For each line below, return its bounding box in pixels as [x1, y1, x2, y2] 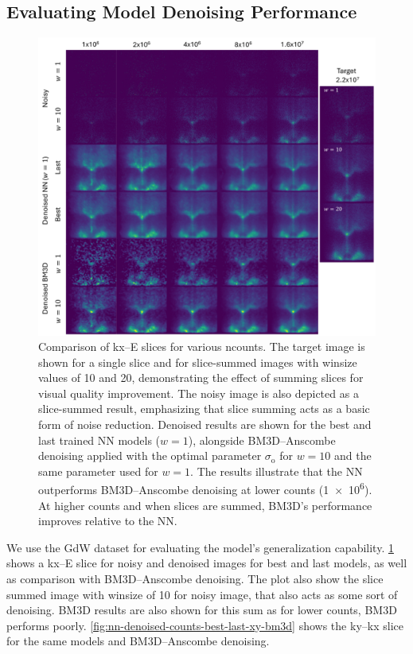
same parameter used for [38, 462, 158, 479]
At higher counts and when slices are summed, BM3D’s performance [38, 496, 372, 513]
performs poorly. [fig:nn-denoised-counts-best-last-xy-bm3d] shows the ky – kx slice [6, 617, 403, 633]
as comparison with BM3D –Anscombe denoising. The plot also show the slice [6, 570, 384, 587]
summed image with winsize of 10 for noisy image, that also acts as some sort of [6, 586, 398, 602]
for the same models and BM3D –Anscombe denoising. [6, 633, 270, 649]
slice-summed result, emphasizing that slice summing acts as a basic [38, 400, 370, 417]
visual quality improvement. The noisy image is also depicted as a [38, 384, 359, 401]
